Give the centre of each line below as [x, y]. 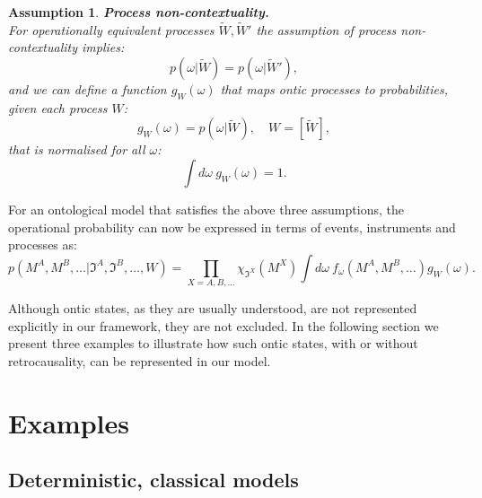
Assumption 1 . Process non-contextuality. [139, 12]
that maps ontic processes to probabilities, [334, 89]
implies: [103, 47]
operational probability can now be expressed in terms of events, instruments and [232, 227]
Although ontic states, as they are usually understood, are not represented [213, 308]
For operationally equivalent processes [111, 29]
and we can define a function [88, 89]
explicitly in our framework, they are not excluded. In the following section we [223, 325]
